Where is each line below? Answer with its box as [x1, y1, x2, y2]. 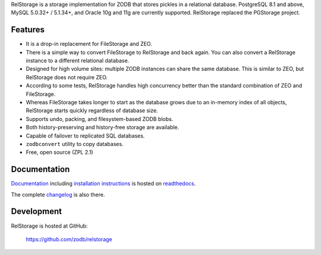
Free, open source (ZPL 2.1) [26, 149, 93, 156]
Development [11, 206, 62, 217]
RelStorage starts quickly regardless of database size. [26, 107, 158, 114]
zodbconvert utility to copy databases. [26, 140, 124, 147]
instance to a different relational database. [26, 57, 130, 64]
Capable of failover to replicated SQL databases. [26, 132, 145, 139]
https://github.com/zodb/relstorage [26, 235, 112, 242]
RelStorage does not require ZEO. [26, 73, 108, 80]
